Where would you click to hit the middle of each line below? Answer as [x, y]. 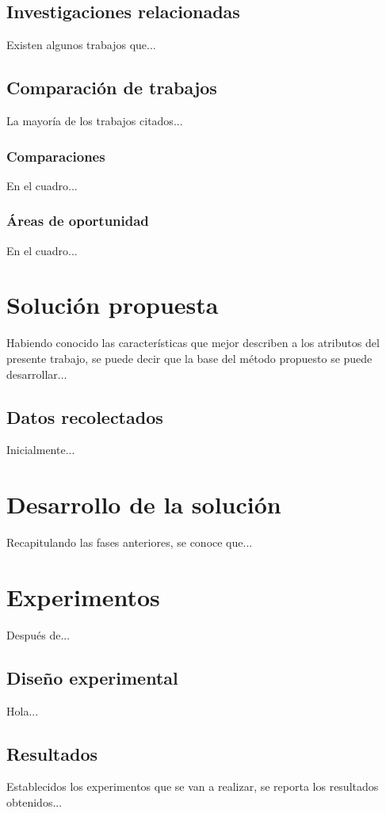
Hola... [23, 710]
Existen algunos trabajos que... [81, 45]
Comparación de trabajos [112, 88]
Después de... [38, 634]
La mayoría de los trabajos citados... [95, 120]
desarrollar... [37, 374]
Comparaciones [56, 156]
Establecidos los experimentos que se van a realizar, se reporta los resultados [193, 786]
